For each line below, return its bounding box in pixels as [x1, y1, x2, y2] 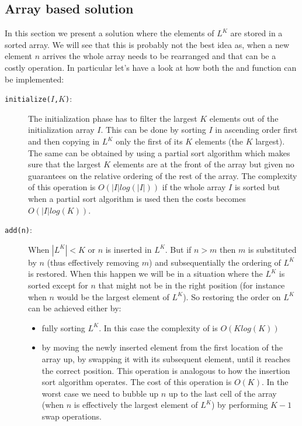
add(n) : [5, 224, 32, 236]
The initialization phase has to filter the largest [28, 112, 197, 124]
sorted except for [28, 279, 88, 291]
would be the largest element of [57, 290, 169, 303]
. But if [165, 243, 192, 255]
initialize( [5, 95, 51, 104]
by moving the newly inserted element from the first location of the [41, 341, 283, 353]
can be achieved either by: [28, 302, 122, 314]
